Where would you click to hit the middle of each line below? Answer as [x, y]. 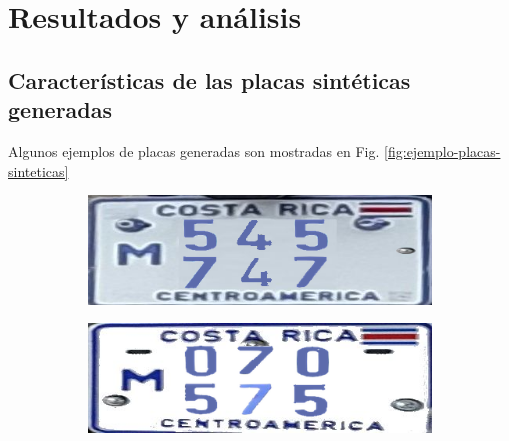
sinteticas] [38, 170]
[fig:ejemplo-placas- [442, 150]
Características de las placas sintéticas [209, 79]
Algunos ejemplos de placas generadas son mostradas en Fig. [194, 150]
